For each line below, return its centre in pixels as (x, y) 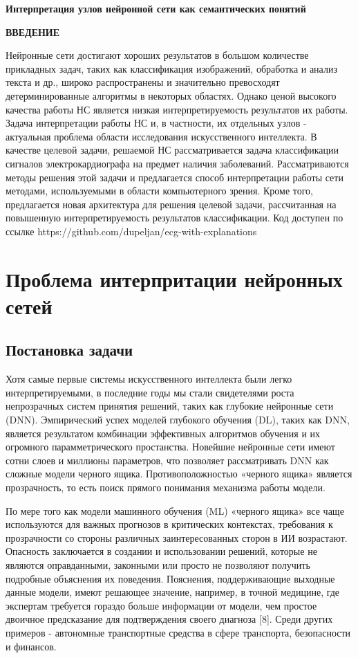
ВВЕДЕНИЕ (33, 31)
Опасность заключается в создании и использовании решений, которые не (161, 551)
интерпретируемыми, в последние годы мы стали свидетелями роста (150, 392)
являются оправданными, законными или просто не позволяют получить (158, 564)
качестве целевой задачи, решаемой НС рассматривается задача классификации (172, 150)
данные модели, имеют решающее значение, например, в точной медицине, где (173, 592)
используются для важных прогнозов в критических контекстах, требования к (169, 524)
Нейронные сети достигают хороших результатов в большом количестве (157, 55)
